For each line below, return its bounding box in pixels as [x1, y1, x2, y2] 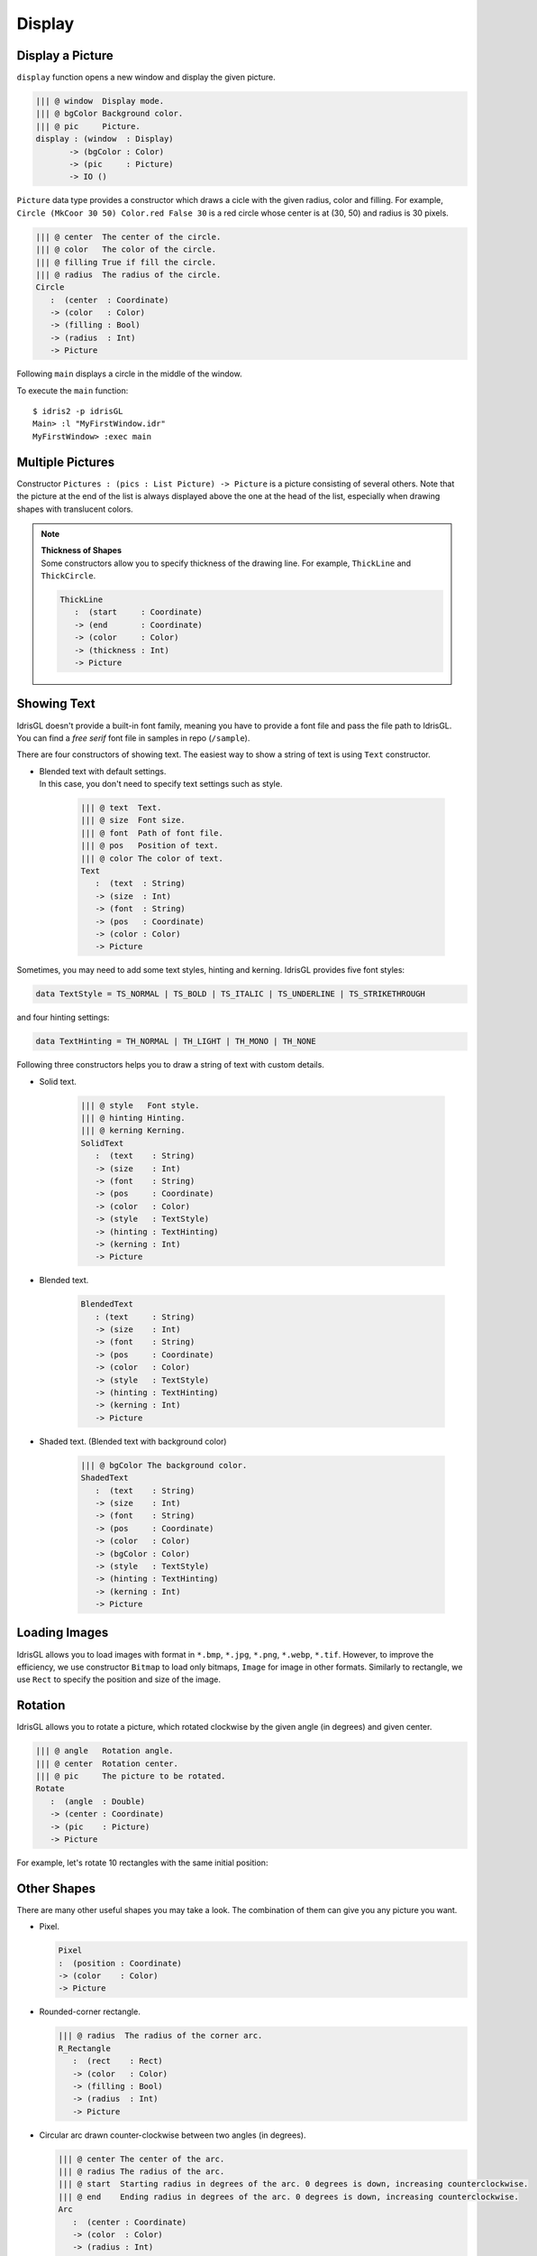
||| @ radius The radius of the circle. [35, 269, 222, 280]
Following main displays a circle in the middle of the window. [16, 368, 242, 379]
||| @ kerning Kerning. [80, 1125, 187, 1136]
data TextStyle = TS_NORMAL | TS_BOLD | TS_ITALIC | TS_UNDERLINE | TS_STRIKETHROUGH [35, 989, 425, 999]
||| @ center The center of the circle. [35, 231, 222, 242]
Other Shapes [16, 1881, 96, 1896]
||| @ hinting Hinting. [80, 1113, 187, 1123]
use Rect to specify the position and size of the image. [16, 1674, 221, 1685]
